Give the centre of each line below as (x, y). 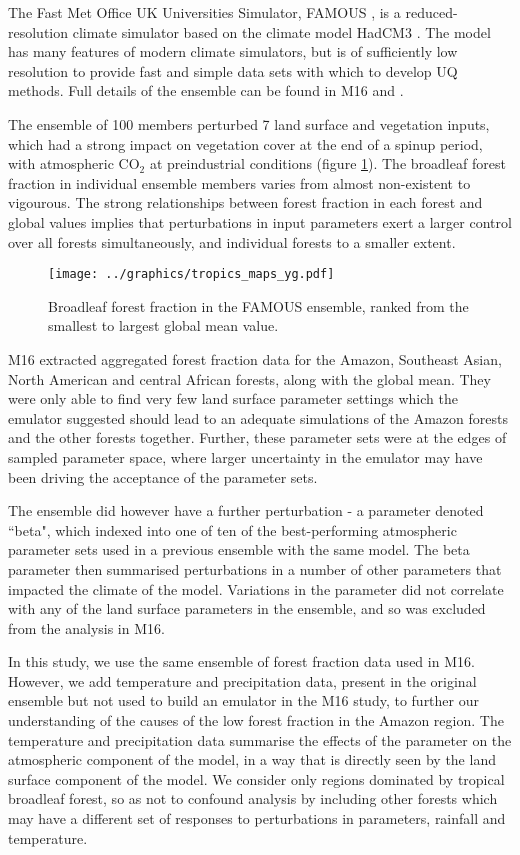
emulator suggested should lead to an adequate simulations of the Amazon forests (258, 417)
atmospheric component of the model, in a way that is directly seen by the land (252, 759)
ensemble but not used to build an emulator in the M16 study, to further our (243, 700)
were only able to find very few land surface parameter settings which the (233, 398)
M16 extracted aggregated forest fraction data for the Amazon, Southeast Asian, (255, 358)
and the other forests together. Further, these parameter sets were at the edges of (257, 437)
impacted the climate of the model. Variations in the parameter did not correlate (256, 588)
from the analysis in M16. (86, 627)
